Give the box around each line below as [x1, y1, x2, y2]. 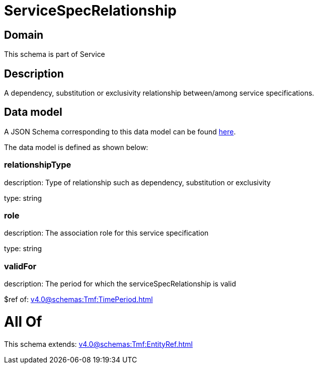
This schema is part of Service [4, 50, 105, 59]
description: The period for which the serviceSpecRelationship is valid [4, 279, 236, 288]
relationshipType [4, 160, 71, 170]
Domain [4, 28, 44, 41]
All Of [4, 313, 42, 330]
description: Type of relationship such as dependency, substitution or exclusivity [4, 178, 271, 187]
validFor [4, 261, 37, 271]
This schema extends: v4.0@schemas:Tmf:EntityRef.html [4, 339, 193, 348]
